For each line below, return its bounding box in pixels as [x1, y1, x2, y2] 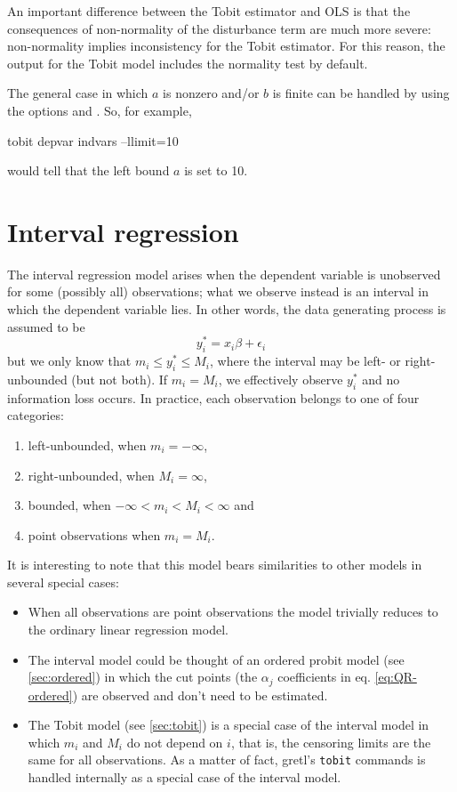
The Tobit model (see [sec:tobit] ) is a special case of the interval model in [28, 715, 429, 734]
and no [362, 369, 400, 388]
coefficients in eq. [277, 667, 371, 686]
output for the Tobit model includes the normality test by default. [7, 53, 368, 72]
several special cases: [7, 572, 119, 591]
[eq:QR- [374, 667, 417, 686]
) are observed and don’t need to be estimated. [72, 685, 328, 704]
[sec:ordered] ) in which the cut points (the [28, 667, 258, 686]
